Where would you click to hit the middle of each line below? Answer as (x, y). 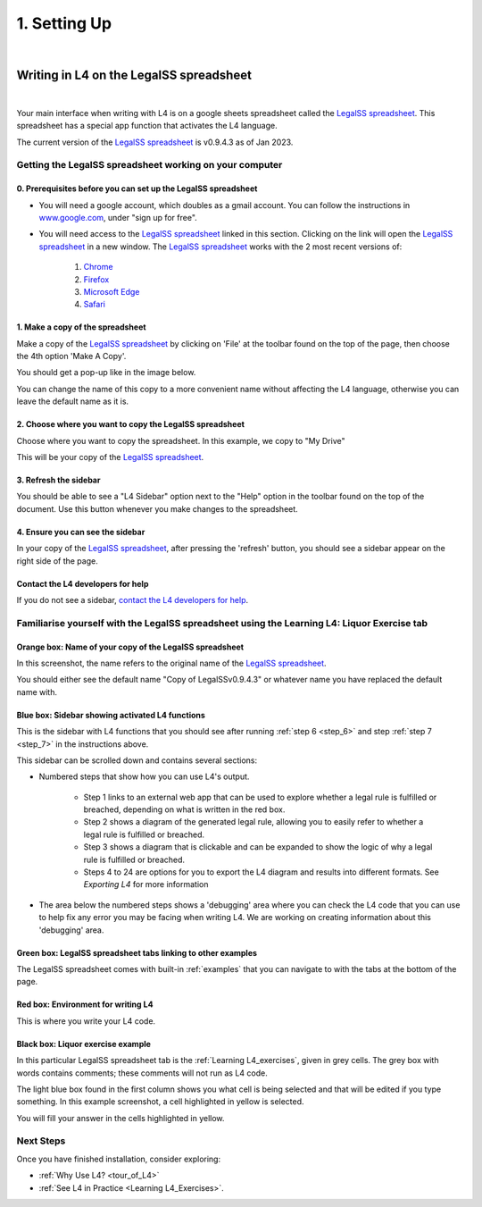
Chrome (98, 267)
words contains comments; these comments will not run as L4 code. (142, 1073)
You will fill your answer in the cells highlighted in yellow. (120, 1118)
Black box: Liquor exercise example (84, 1044)
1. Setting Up (64, 23)
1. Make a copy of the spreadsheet (81, 327)
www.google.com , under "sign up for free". (118, 217)
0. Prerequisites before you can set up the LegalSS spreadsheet (137, 189)
